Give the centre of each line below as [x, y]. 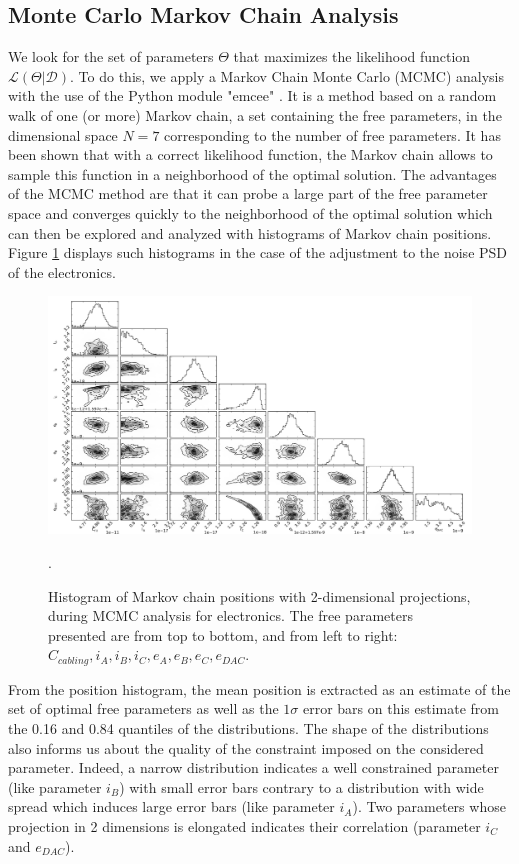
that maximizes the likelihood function [352, 56]
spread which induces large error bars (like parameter [171, 806]
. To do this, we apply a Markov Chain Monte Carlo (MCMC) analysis [287, 75]
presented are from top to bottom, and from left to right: [223, 634]
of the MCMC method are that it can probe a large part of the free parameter [248, 193]
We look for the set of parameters [111, 56]
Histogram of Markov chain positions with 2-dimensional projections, [259, 595]
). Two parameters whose [429, 806]
